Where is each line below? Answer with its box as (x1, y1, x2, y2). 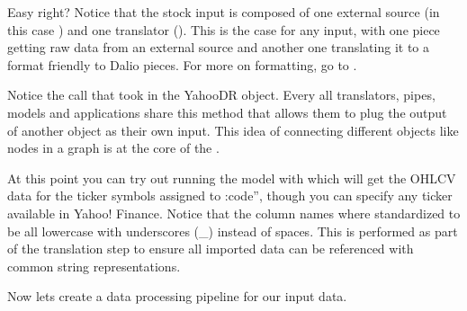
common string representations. (7, 256, 181, 275)
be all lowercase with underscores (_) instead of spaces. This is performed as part (7, 221, 458, 240)
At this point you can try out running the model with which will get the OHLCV (7, 168, 456, 187)
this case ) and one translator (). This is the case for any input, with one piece (7, 20, 440, 39)
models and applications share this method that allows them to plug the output (7, 102, 447, 121)
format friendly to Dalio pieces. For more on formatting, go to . (7, 55, 357, 74)
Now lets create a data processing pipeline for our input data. (7, 287, 347, 306)
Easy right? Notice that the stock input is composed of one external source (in (7, 3, 440, 21)
